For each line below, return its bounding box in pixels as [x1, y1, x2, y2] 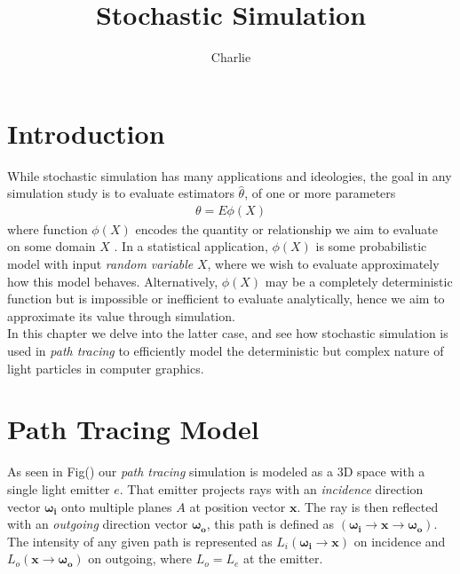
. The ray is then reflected [297, 497, 439, 515]
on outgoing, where [88, 549, 193, 568]
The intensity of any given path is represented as [7, 531, 273, 550]
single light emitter [7, 479, 110, 498]
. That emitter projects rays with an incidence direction [119, 479, 424, 498]
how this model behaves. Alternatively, [7, 271, 218, 290]
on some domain [7, 237, 96, 256]
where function [7, 219, 88, 238]
